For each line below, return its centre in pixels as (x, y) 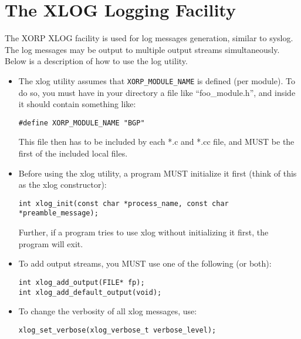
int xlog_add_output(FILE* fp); (82, 282)
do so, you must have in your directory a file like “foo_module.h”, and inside (157, 92)
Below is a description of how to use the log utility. (96, 61)
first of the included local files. (73, 153)
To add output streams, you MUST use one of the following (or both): (145, 263)
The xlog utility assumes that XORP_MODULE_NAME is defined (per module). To (157, 80)
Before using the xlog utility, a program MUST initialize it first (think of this (158, 173)
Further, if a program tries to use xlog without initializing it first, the (143, 232)
